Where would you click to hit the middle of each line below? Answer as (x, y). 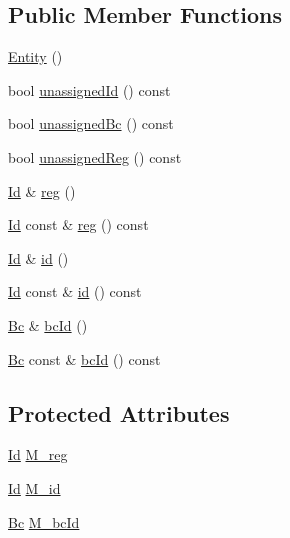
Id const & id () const (75, 291)
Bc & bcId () (48, 324)
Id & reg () (42, 190)
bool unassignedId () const (89, 89)
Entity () (35, 56)
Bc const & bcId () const (84, 358)
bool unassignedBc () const (91, 123)
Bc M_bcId (44, 521)
